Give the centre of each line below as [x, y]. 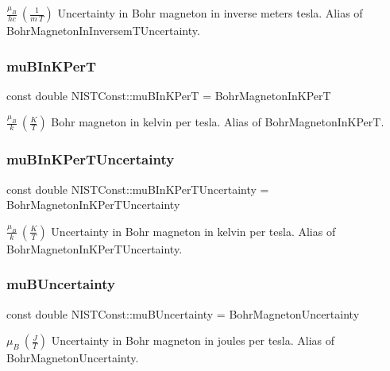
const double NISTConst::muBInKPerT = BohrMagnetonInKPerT [169, 95]
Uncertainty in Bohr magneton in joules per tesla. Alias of [193, 340]
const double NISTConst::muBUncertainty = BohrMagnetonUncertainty [183, 313]
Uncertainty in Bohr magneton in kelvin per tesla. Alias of [193, 231]
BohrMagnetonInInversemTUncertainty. [103, 30]
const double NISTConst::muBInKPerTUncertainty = [138, 189]
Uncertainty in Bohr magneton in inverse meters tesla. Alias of [210, 13]
